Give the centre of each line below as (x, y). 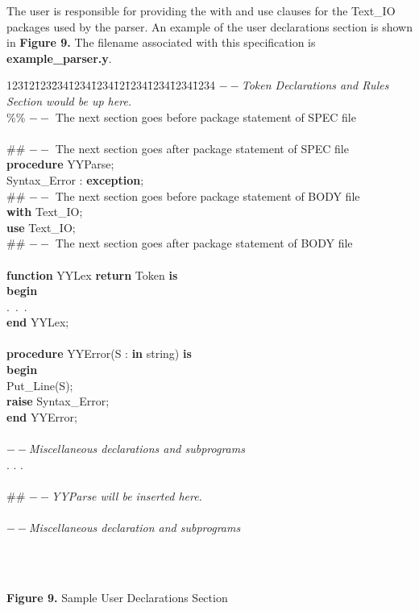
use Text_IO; (41, 227)
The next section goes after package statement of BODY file (204, 243)
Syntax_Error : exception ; (75, 179)
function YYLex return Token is (92, 274)
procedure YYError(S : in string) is (99, 353)
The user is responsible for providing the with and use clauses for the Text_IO (201, 10)
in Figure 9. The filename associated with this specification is (161, 42)
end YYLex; (38, 322)
